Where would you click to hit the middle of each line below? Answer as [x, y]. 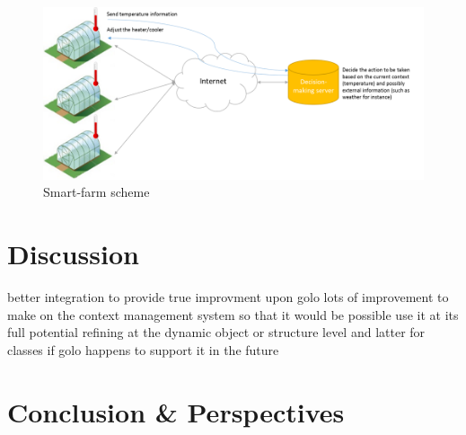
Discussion [73, 254]
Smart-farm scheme [97, 192]
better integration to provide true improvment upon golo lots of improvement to [228, 297]
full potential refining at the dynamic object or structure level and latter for [216, 332]
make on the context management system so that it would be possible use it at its [233, 314]
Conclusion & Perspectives [176, 411]
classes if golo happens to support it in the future [143, 349]
